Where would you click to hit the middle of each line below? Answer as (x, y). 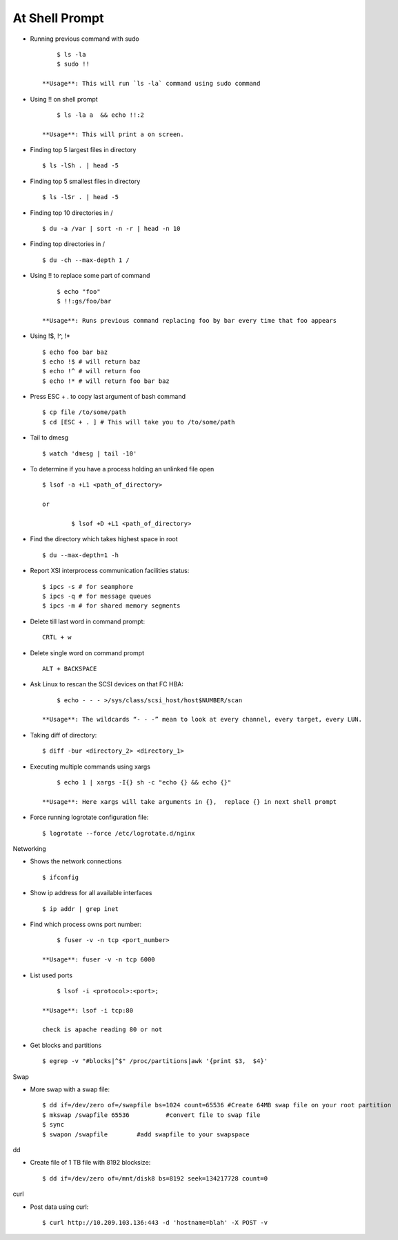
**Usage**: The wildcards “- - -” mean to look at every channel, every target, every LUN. (202, 720)
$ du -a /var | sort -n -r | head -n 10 (111, 229)
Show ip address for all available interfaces (91, 893)
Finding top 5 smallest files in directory (85, 181)
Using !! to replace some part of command (90, 276)
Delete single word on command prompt (87, 652)
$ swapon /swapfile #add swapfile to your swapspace (146, 1134)
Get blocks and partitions (66, 1045)
